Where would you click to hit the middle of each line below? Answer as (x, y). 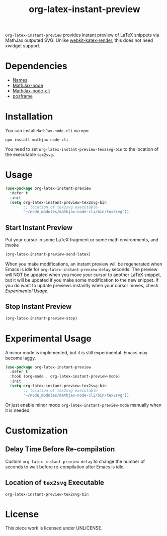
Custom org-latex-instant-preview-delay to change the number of (75, 461)
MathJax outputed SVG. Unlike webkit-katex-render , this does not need (79, 40)
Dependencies (36, 66)
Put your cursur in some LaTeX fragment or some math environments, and (82, 240)
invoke (12, 245)
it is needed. (18, 410)
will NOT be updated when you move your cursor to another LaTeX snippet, (83, 275)
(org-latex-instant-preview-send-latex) (48, 254)
